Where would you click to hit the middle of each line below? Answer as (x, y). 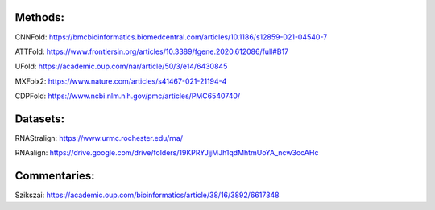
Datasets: (39, 119)
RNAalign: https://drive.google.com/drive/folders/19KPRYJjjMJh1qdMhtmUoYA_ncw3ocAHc (167, 153)
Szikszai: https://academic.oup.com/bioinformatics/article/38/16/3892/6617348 (147, 195)
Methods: (39, 17)
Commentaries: (55, 176)
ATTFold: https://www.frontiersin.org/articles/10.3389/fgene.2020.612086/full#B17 (152, 51)
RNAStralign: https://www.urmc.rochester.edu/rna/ (99, 138)
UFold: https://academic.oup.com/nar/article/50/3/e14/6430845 (121, 66)
